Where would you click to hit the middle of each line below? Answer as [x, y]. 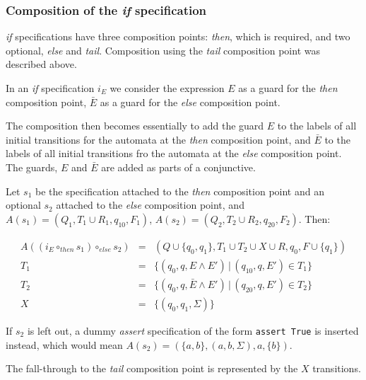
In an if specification [50, 88]
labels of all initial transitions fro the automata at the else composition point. [174, 153]
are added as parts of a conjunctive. [178, 167]
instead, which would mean [64, 344]
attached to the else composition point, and [150, 205]
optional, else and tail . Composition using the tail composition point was [163, 50]
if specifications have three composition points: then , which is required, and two [178, 36]
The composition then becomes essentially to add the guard [135, 126]
